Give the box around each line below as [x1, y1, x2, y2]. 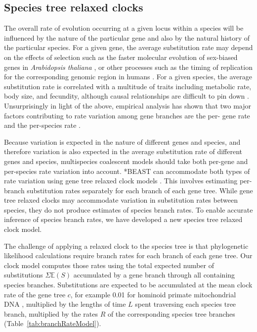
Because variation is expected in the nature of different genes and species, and [4, 136, 241, 147]
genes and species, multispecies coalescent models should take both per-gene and [4, 156, 248, 166]
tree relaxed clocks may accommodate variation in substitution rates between [4, 195, 238, 205]
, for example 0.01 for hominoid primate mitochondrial [70, 289, 236, 299]
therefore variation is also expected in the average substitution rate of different [4, 146, 242, 157]
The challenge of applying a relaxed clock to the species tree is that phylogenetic [4, 240, 249, 251]
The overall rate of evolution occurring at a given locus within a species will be [4, 23, 244, 33]
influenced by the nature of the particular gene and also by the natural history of [4, 32, 250, 43]
